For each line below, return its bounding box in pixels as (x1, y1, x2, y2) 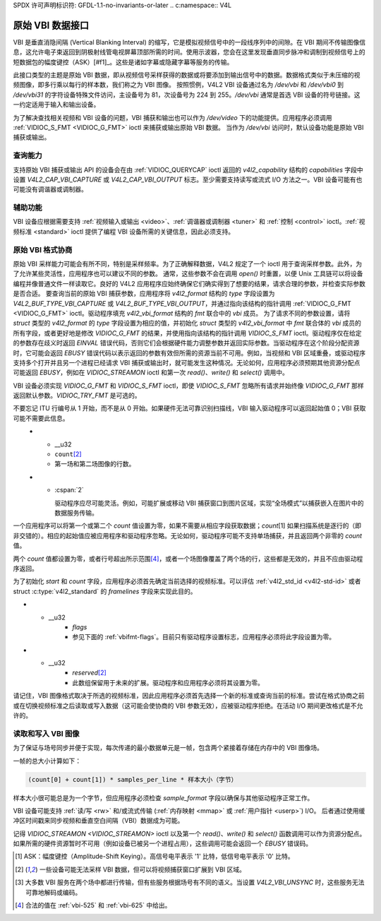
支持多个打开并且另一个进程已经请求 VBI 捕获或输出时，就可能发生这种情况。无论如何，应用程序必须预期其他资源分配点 (13, 358, 361, 367)
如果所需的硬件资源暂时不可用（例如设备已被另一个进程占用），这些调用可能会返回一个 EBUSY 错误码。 (13, 839, 313, 848)
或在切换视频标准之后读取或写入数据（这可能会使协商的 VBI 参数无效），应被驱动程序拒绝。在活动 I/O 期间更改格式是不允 (13, 701, 363, 710)
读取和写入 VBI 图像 (13, 728, 80, 738)
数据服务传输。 (54, 509, 98, 517)
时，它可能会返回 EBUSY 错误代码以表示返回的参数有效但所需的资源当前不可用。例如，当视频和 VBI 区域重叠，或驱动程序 (13, 348, 366, 357)
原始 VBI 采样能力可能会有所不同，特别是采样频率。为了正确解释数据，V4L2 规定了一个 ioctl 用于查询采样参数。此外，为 (13, 260, 363, 268)
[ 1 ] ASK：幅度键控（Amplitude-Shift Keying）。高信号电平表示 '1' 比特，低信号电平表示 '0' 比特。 (15, 852, 294, 861)
